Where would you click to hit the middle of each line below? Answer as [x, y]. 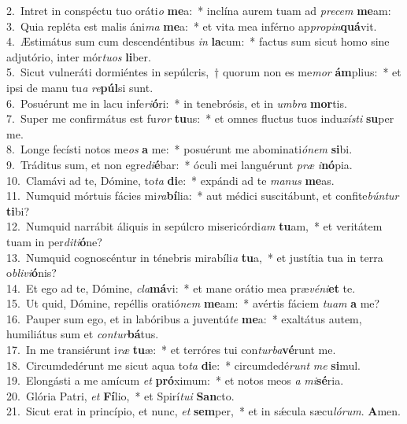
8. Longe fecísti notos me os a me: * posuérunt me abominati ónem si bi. [179, 149]
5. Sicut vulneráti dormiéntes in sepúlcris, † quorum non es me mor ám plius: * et [204, 72]
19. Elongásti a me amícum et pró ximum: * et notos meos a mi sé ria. [175, 380]
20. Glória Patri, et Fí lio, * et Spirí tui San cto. [120, 395]
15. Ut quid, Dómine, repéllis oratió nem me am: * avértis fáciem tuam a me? [193, 303]
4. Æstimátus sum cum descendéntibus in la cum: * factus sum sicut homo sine [198, 41]
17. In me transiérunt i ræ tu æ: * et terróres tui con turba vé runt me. [171, 350]
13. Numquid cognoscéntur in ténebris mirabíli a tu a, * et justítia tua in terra [195, 257]
